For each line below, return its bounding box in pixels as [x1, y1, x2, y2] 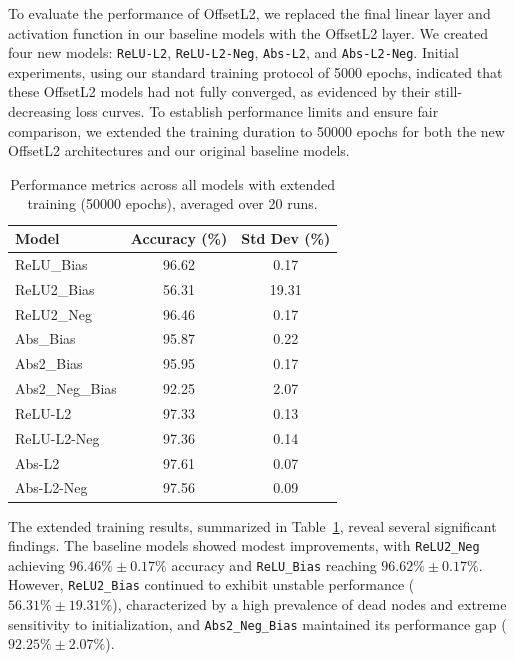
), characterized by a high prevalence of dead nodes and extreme [112, 594, 507, 615]
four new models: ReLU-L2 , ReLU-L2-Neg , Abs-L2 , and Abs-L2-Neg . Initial [8, 42, 459, 63]
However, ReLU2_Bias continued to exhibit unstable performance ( [8, 574, 415, 595]
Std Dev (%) [241, 228, 331, 248]
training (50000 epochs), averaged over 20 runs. [27, 193, 318, 214]
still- [434, 81, 463, 102]
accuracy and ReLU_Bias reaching [171, 554, 377, 575]
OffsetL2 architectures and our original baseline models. [8, 140, 350, 161]
